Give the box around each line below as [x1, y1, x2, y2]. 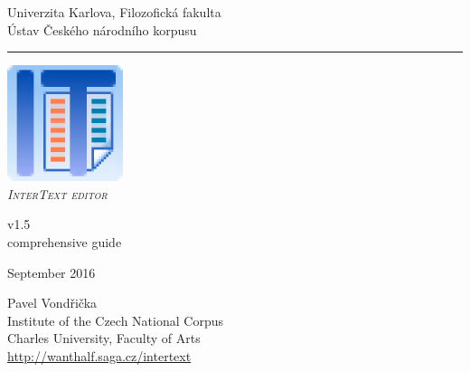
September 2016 [7, 262, 96, 281]
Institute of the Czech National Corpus [7, 310, 223, 329]
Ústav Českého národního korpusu [7, 20, 197, 39]
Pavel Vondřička [7, 293, 98, 312]
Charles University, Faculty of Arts [7, 329, 201, 348]
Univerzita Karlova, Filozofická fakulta [7, 3, 221, 21]
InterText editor [7, 184, 108, 203]
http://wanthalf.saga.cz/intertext [7, 346, 192, 365]
